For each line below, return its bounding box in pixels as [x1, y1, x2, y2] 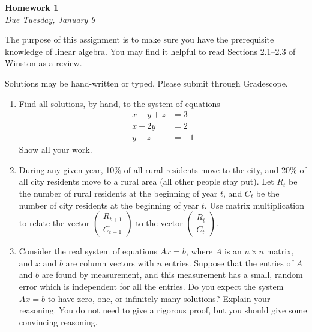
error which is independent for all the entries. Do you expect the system [19, 280, 284, 292]
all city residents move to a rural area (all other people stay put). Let [19, 175, 274, 188]
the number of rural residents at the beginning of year [19, 187, 218, 200]
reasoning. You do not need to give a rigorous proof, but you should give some [19, 304, 307, 316]
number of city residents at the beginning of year [19, 198, 199, 211]
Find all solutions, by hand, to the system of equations [19, 97, 220, 109]
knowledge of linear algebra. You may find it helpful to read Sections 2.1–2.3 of [5, 45, 296, 57]
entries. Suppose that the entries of [164, 256, 293, 269]
